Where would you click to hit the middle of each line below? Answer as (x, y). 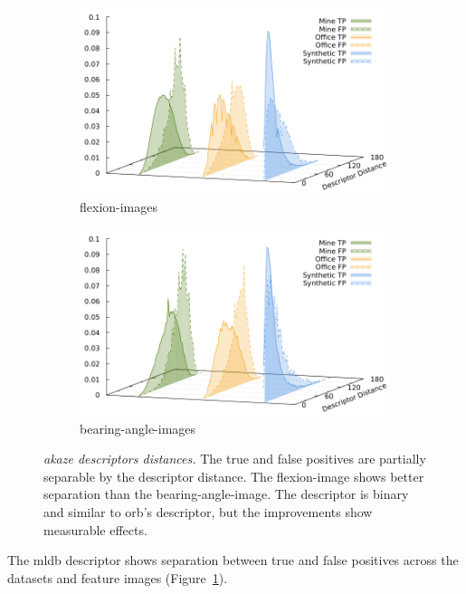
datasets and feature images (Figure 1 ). (118, 577)
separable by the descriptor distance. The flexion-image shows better (234, 476)
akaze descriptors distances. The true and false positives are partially (235, 459)
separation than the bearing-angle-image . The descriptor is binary (226, 494)
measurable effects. (95, 529)
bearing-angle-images (138, 428)
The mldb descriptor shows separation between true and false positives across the (233, 560)
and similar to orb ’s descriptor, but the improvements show (208, 511)
